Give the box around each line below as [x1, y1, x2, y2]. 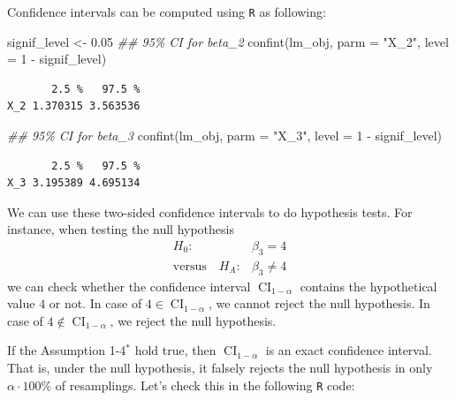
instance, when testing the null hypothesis [7, 220, 234, 238]
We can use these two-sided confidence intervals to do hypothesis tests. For [7, 202, 413, 221]
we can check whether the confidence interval [7, 276, 251, 295]
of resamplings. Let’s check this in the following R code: [55, 375, 355, 394]
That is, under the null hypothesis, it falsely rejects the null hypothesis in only [7, 358, 433, 377]
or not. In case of [49, 294, 142, 313]
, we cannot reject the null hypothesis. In [208, 294, 430, 313]
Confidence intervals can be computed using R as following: [7, 3, 326, 20]
